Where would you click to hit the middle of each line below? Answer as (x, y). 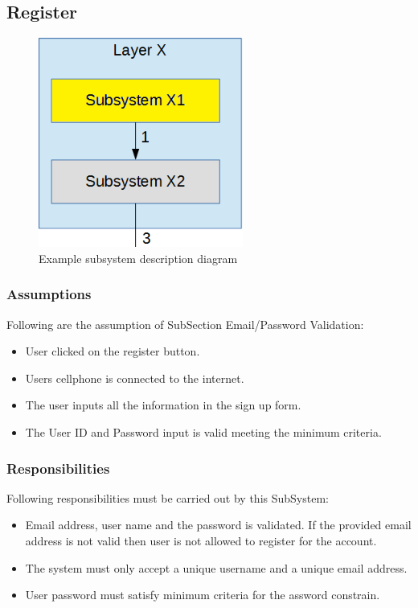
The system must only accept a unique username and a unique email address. (216, 567)
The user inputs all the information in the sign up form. (163, 405)
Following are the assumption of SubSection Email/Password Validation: (185, 324)
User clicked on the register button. (113, 351)
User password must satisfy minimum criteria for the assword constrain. (203, 595)
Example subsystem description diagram (138, 258)
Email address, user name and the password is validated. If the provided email (218, 525)
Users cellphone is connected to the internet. (135, 378)
